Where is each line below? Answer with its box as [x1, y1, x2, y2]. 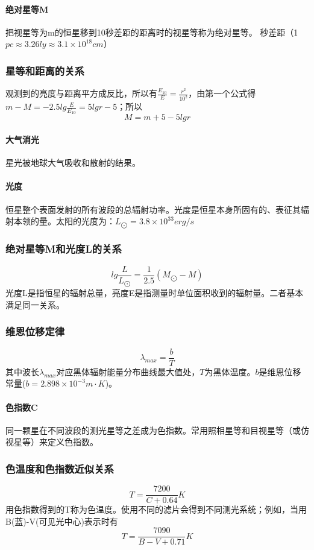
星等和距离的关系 [5, 63, 84, 78]
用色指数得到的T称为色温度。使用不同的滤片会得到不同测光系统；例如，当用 [5, 503, 307, 516]
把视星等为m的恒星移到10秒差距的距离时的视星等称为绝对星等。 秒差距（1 [5, 25, 298, 38]
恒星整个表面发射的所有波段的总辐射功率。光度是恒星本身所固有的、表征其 [5, 203, 301, 215]
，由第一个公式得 [188, 87, 256, 100]
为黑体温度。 [204, 365, 256, 378]
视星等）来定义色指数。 [5, 435, 98, 448]
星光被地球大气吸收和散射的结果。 [5, 156, 140, 169]
